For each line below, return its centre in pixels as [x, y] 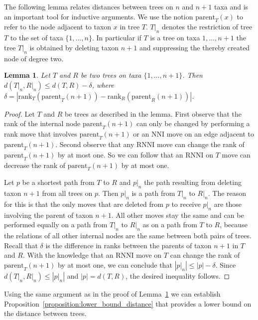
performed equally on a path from [56, 225]
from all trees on [67, 193]
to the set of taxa [37, 38]
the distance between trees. [45, 313]
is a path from [153, 193]
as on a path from [170, 225]
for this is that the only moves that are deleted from [84, 204]
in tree [130, 27]
